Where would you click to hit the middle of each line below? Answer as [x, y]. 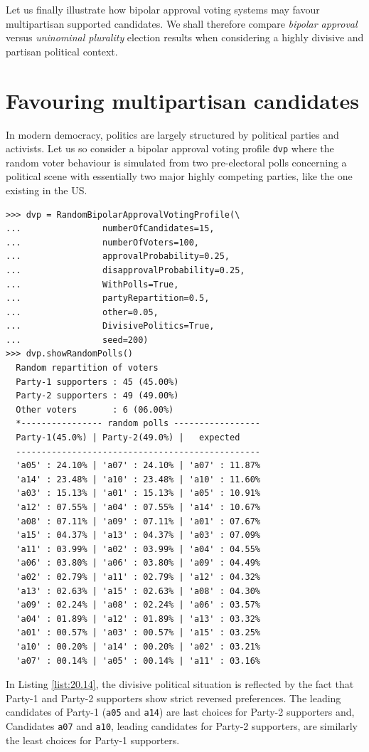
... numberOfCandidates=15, [110, 229]
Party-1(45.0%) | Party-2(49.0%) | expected [128, 438]
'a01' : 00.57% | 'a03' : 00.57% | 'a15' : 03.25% [138, 633]
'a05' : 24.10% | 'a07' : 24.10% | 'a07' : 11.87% [138, 466]
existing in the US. [47, 190]
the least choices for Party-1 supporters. [93, 740]
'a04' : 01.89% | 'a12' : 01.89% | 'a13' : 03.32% [138, 619]
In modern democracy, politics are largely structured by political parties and [172, 134]
